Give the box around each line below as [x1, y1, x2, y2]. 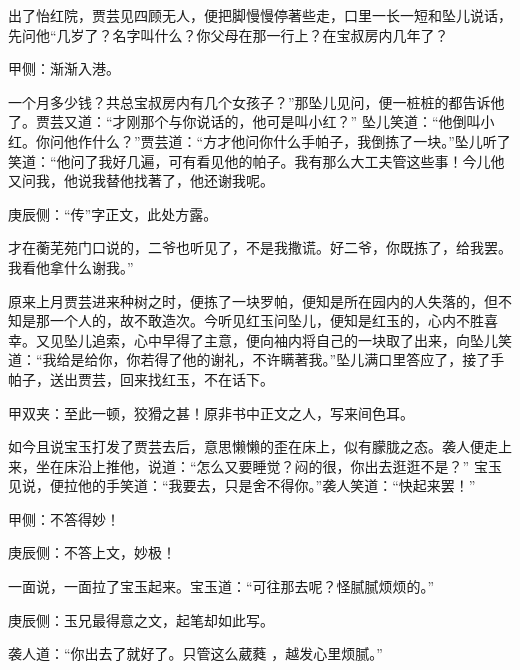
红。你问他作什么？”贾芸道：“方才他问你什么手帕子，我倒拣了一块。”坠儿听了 [8, 130, 511, 151]
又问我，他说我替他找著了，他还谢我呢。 [8, 170, 274, 191]
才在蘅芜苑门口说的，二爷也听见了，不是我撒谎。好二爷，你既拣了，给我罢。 [8, 237, 512, 258]
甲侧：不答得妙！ [8, 508, 120, 529]
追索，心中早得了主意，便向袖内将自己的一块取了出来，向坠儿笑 [91, 329, 512, 350]
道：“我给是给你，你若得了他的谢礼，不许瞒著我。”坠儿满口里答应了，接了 [8, 349, 491, 370]
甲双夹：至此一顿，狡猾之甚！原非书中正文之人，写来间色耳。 [8, 402, 414, 423]
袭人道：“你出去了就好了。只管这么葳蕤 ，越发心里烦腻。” [8, 643, 383, 664]
